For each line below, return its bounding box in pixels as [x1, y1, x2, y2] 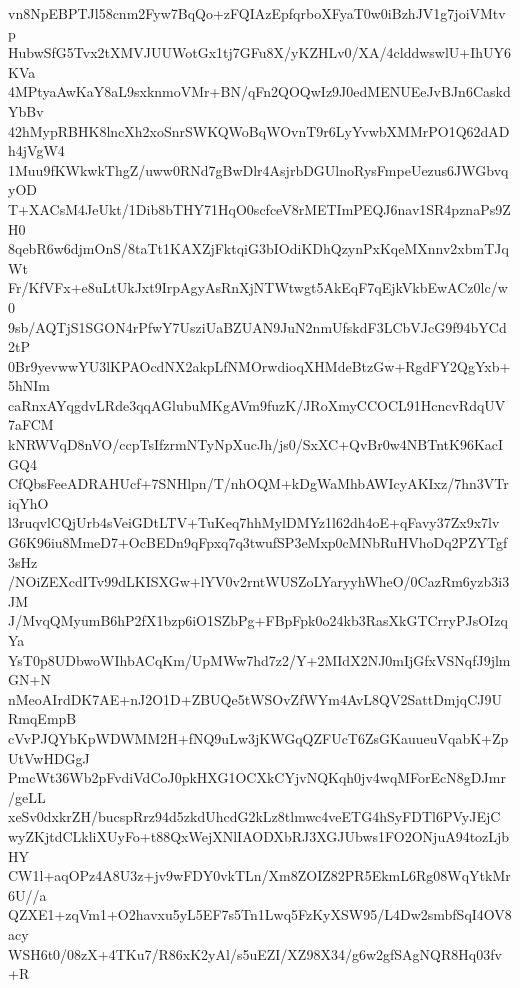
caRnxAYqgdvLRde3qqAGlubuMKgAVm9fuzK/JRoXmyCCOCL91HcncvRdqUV [8, 394, 506, 415]
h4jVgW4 [8, 140, 65, 161]
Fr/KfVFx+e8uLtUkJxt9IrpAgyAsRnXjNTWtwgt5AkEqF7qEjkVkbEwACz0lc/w [8, 277, 508, 298]
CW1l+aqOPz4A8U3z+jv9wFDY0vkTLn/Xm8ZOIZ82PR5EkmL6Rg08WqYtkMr [8, 865, 511, 886]
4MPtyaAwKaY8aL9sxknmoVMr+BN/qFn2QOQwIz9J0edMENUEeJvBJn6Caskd [8, 81, 511, 102]
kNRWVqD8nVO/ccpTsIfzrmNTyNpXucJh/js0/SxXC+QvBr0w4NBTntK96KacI [8, 434, 504, 455]
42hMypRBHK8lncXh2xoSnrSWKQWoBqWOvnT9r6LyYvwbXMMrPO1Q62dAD [8, 120, 510, 141]
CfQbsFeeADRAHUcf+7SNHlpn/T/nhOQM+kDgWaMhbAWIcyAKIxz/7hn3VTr [8, 473, 509, 494]
